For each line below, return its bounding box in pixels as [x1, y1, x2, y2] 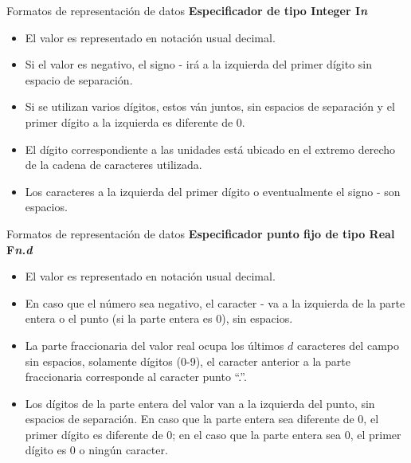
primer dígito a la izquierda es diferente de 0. [25, 113, 245, 130]
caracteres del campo [296, 336, 399, 353]
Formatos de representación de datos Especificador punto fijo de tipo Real [6, 225, 395, 241]
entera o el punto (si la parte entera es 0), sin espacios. [25, 310, 293, 327]
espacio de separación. [25, 71, 133, 88]
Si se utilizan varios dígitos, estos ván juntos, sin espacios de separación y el [25, 98, 395, 115]
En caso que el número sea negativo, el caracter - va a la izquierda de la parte [25, 294, 405, 311]
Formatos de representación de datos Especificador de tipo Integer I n [6, 2, 368, 18]
